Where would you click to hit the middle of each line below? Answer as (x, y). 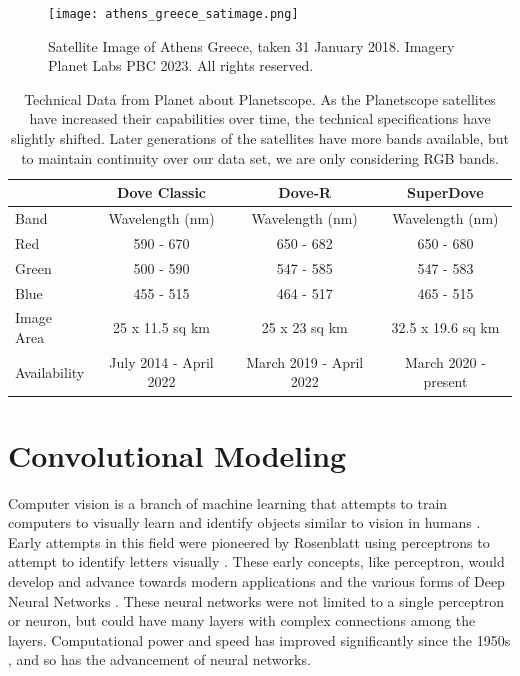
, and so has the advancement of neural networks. (159, 659)
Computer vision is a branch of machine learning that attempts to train (228, 502)
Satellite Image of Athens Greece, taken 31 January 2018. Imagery (251, 45)
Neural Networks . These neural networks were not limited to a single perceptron (256, 600)
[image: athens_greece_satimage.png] (173, 14)
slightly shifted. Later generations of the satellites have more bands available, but (260, 138)
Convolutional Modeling (177, 454)
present (445, 381)
